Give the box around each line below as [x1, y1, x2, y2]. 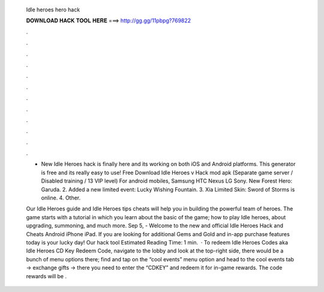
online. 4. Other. [41, 194, 81, 201]
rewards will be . [26, 272, 67, 279]
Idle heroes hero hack [26, 6, 80, 13]
